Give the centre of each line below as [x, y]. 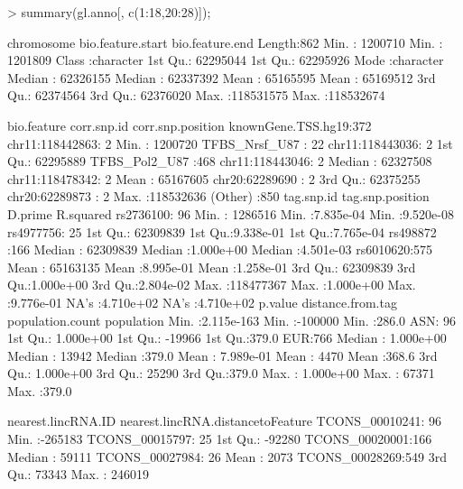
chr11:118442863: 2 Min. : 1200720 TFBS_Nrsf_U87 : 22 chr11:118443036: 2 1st [230, 143]
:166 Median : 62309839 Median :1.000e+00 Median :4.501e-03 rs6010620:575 [220, 249]
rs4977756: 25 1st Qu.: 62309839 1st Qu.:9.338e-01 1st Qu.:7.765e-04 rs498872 [222, 231]
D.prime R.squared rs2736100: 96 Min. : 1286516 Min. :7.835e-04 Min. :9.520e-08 [231, 213]
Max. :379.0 [40, 390]
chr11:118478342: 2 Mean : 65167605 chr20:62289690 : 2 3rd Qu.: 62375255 [214, 178]
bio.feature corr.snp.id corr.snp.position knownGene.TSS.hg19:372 [190, 125]
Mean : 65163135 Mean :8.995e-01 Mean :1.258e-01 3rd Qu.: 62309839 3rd [212, 267]
